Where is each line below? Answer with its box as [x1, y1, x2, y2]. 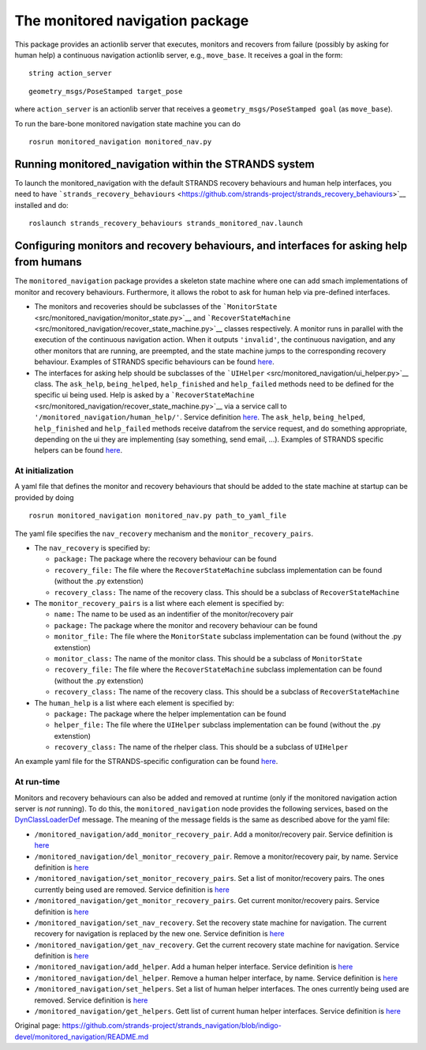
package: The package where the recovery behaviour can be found [54, 554, 277, 564]
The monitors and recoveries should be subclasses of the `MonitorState [34, 302, 278, 311]
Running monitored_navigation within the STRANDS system [14, 157, 315, 171]
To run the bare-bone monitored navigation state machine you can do [14, 119, 241, 128]
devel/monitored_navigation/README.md [14, 1032, 149, 1041]
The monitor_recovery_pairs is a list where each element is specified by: [34, 598, 285, 608]
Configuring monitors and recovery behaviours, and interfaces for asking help [14, 239, 408, 252]
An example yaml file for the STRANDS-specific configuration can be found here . [14, 757, 278, 766]
